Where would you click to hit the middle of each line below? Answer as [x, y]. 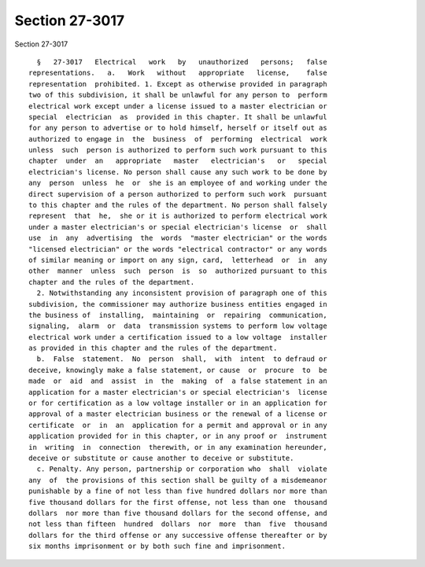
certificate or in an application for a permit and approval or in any [178, 425]
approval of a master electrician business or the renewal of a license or [178, 414]
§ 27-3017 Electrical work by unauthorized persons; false [182, 62]
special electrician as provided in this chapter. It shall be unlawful [178, 117]
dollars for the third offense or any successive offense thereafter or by [178, 535]
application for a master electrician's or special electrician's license [178, 392]
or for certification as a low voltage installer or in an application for [178, 403]
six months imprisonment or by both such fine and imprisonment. [157, 546]
